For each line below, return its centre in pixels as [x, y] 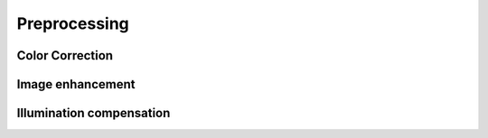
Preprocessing [73, 23]
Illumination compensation [94, 113]
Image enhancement [76, 84]
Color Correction [65, 55]
